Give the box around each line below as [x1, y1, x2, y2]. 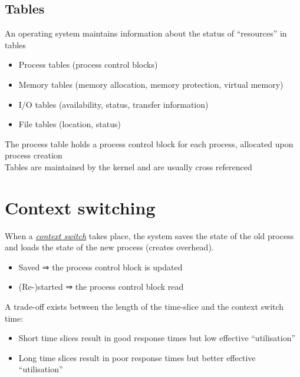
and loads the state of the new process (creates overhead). [5, 241, 214, 253]
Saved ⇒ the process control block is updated [18, 260, 183, 273]
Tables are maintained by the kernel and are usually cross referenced [5, 160, 252, 173]
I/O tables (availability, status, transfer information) [18, 98, 209, 110]
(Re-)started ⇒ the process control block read [18, 280, 184, 293]
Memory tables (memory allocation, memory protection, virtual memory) [18, 78, 283, 90]
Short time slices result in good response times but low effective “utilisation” [18, 332, 296, 344]
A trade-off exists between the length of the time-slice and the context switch [5, 300, 284, 313]
